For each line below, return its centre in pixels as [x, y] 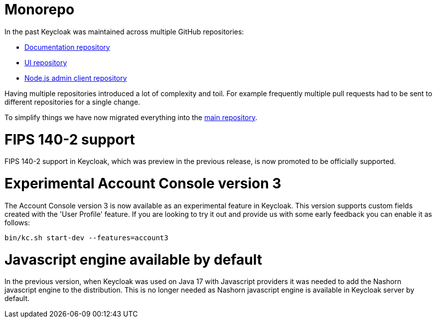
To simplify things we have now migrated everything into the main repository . [131, 117]
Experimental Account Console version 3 [143, 183]
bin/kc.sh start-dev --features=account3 [86, 238]
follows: [17, 222]
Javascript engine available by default [133, 259]
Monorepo [40, 9]
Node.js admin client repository [76, 78]
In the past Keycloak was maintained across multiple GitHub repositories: [124, 31]
